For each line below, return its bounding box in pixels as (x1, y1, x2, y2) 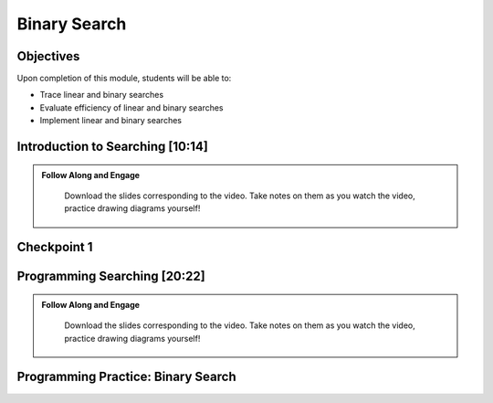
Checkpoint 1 (16, 239, 93, 255)
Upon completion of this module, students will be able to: (16, 73, 232, 84)
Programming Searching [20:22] (16, 269, 205, 284)
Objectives (16, 48, 80, 64)
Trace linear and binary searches (39, 90, 164, 101)
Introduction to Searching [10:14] (16, 139, 209, 154)
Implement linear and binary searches (39, 115, 183, 126)
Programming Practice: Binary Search (16, 369, 236, 385)
